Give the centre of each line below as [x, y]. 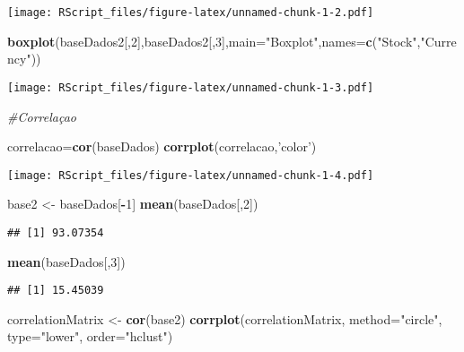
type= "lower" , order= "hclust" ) [90, 336]
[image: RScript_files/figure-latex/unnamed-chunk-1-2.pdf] [191, 13]
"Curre [438, 41]
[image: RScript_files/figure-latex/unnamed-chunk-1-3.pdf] [191, 87]
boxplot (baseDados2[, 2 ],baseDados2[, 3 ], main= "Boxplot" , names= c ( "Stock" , [214, 41]
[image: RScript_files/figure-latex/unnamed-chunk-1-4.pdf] [191, 175]
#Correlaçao [42, 116]
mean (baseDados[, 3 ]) [66, 261]
